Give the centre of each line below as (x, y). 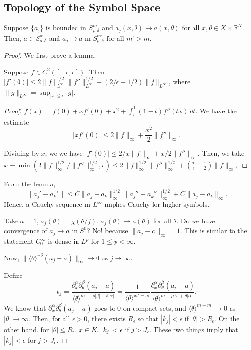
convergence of (26, 230)
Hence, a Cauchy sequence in (47, 204)
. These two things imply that (194, 329)
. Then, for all (49, 318)
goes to (105, 307)
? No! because (107, 230)
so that (148, 318)
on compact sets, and (154, 307)
